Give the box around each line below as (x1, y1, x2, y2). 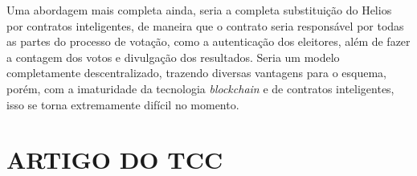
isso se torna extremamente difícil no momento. (6, 96, 239, 113)
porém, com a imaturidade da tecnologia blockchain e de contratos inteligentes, (6, 80, 395, 96)
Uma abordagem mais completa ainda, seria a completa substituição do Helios (6, 2, 392, 18)
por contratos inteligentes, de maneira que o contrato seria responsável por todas (6, 17, 404, 34)
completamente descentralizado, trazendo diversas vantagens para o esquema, (6, 64, 386, 81)
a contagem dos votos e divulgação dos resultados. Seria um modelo (6, 48, 340, 65)
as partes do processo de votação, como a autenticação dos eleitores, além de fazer (6, 33, 411, 50)
